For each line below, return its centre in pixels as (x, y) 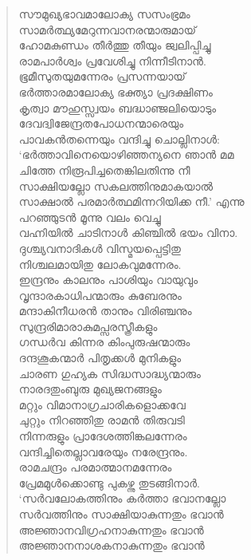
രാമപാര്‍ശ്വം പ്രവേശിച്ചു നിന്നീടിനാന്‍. (112, 60)
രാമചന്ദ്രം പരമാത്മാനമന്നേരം (95, 467)
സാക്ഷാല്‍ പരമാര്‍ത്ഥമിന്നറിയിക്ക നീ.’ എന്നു (131, 201)
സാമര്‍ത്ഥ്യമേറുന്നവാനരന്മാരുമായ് (108, 29)
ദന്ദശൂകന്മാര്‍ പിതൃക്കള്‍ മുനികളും (100, 358)
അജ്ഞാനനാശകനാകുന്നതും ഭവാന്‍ (112, 545)
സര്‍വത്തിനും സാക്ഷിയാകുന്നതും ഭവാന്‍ (121, 514)
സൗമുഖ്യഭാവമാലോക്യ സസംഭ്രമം (104, 14)
